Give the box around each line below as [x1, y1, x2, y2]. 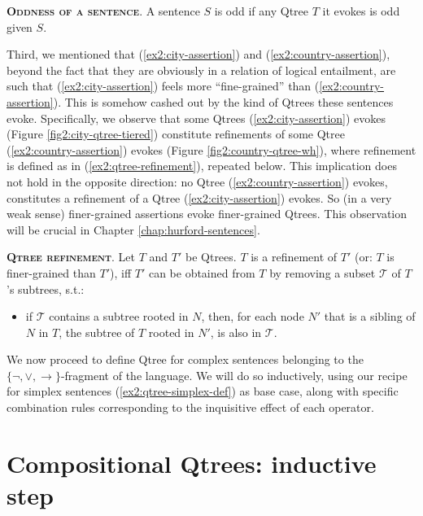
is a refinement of [251, 248, 338, 265]
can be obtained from [148, 264, 255, 281]
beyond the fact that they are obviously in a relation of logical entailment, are [7, 61, 396, 78]
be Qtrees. [185, 248, 237, 265]
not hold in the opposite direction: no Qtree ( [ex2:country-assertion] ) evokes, [7, 173, 388, 190]
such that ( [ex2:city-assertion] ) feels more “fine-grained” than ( [7, 77, 320, 94]
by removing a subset [269, 264, 376, 281]
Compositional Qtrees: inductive [7, 446, 377, 479]
